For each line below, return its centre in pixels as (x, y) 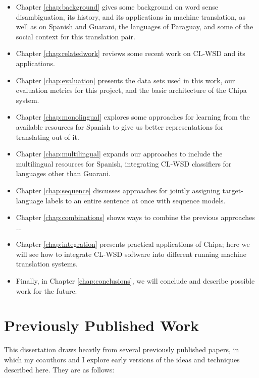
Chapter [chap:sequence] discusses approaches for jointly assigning (118, 190)
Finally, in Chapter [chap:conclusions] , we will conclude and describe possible (135, 281)
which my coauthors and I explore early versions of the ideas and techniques (122, 359)
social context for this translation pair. (75, 36)
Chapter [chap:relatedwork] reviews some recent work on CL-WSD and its (131, 53)
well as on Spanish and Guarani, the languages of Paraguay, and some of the (135, 26)
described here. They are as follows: (59, 369)
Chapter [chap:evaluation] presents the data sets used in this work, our (125, 80)
